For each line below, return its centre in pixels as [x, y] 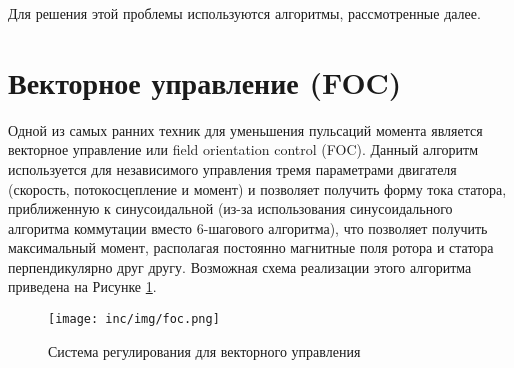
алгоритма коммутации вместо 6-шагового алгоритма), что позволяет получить [248, 227]
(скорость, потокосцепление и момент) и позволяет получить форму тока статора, [257, 188]
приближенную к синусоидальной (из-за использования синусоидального [230, 208]
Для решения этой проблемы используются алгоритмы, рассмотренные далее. [244, 13]
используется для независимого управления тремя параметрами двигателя [232, 168]
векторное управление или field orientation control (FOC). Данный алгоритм [243, 149]
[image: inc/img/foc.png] [134, 319]
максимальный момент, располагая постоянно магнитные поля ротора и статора [251, 247]
